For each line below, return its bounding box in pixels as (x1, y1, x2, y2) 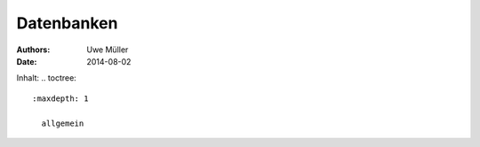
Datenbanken (16, 13, 118, 33)
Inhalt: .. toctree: (16, 73, 77, 83)
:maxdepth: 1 (32, 93, 89, 104)
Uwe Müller (86, 44, 129, 55)
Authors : (16, 44, 51, 55)
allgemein (41, 118, 84, 128)
